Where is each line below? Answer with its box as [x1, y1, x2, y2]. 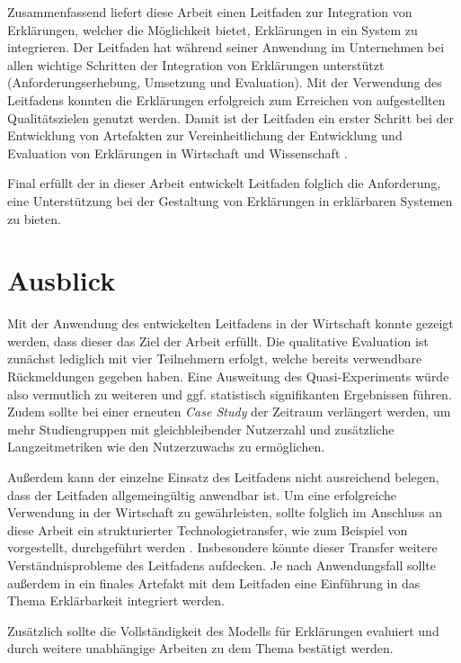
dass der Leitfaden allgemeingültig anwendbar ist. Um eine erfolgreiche [7, 485, 397, 504]
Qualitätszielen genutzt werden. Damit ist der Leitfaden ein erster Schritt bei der [7, 108, 455, 127]
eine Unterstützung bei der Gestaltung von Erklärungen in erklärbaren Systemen [7, 191, 453, 210]
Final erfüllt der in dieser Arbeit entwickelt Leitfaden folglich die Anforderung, [7, 174, 441, 193]
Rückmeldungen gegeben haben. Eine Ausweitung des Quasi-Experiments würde [7, 367, 449, 386]
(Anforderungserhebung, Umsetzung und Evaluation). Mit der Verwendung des [7, 73, 442, 92]
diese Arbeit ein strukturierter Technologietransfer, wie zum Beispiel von [7, 520, 408, 539]
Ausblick [7, 262, 116, 299]
